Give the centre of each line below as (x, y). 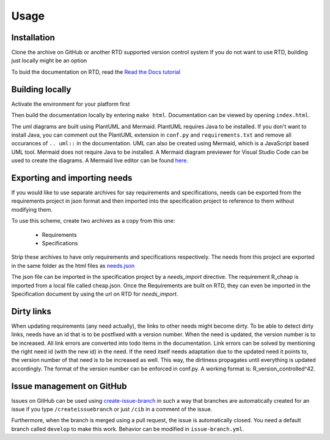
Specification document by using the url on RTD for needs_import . (95, 294)
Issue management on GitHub (69, 386)
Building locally (41, 89)
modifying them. (32, 209)
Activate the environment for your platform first (71, 104)
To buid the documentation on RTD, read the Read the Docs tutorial (96, 72)
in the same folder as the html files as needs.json (73, 265)
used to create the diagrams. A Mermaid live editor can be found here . (100, 160)
